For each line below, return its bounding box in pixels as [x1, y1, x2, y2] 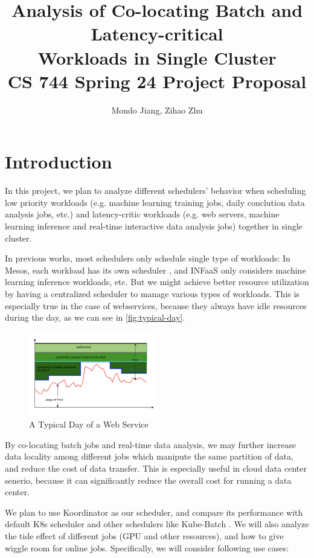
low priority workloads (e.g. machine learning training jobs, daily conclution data [5, 196, 305, 208]
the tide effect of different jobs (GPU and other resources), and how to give [5, 530, 284, 542]
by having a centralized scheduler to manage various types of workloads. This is [5, 287, 300, 300]
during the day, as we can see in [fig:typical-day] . [5, 311, 185, 324]
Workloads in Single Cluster [37, 45, 277, 69]
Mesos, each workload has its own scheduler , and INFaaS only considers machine [5, 263, 306, 276]
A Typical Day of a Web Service [29, 418, 149, 431]
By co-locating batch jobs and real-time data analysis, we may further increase [5, 438, 296, 451]
